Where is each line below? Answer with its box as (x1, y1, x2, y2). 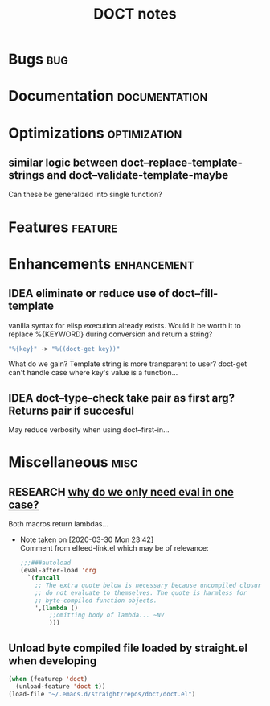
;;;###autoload (19, 559, 72, 568)
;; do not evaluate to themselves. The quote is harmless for (35, 588, 247, 597)
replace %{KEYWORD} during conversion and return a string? (8, 329, 213, 339)
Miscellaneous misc (8, 453, 138, 472)
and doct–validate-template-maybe (47, 168, 229, 182)
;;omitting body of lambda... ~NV (49, 611, 165, 620)
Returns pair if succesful (8, 403, 135, 417)
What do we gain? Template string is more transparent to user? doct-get (8, 359, 247, 369)
